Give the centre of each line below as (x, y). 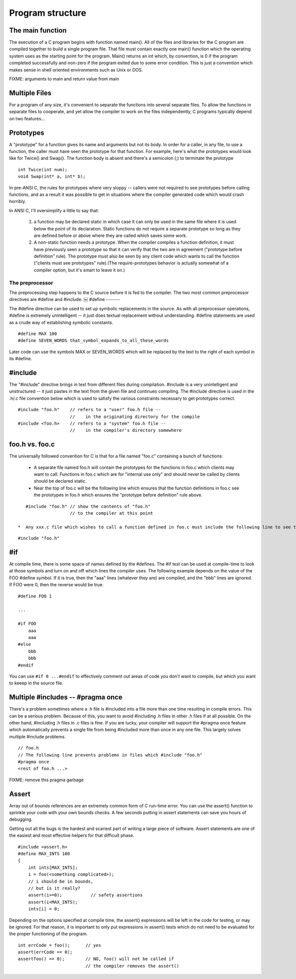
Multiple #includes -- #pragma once (66, 697)
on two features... (27, 118)
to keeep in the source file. (36, 683)
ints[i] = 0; (44, 909)
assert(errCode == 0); (45, 952)
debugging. (21, 820)
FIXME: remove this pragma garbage (46, 780)
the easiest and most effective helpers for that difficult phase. (72, 835)
